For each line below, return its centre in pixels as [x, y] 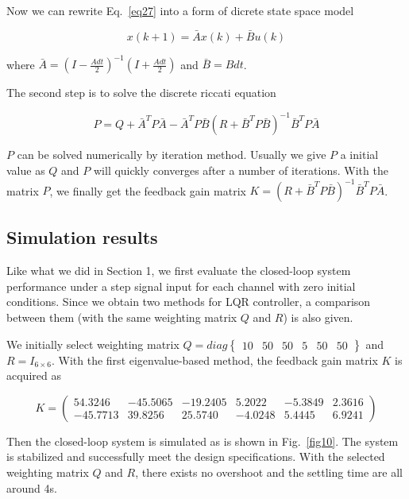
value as [26, 170]
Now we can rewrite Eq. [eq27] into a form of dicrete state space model [180, 10]
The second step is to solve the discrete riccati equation [141, 93]
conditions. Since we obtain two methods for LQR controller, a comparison [189, 302]
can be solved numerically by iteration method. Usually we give [172, 155]
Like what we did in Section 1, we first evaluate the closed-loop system [179, 271]
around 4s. [32, 487]
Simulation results [82, 237]
